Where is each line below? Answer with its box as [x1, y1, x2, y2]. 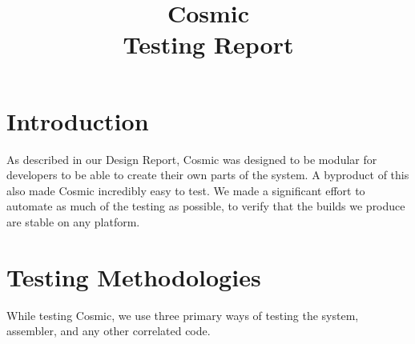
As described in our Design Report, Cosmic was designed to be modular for [6, 150, 377, 167]
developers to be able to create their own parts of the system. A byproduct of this [6, 166, 409, 183]
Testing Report [123, 28, 294, 61]
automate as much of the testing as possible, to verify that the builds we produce [6, 198, 405, 214]
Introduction [6, 104, 149, 137]
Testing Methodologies [6, 260, 261, 293]
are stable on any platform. [6, 213, 140, 230]
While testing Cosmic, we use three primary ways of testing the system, [6, 306, 359, 323]
